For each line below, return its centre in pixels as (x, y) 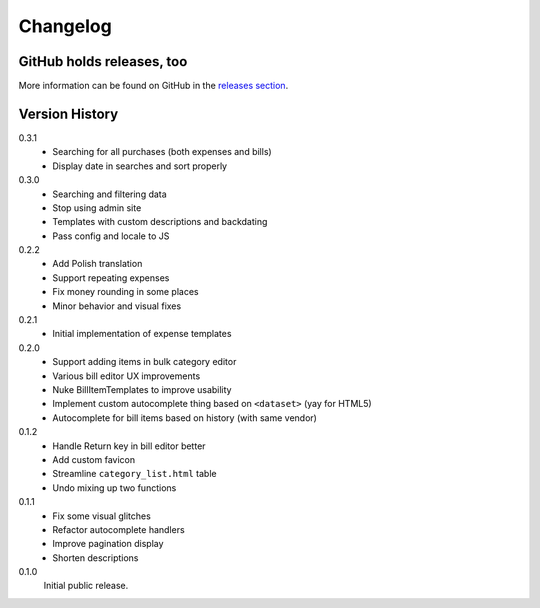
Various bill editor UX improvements (126, 376)
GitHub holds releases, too (103, 61)
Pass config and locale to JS (111, 236)
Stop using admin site (97, 207)
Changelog (65, 26)
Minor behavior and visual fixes (117, 306)
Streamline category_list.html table (134, 474)
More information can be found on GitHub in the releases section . (153, 86)
